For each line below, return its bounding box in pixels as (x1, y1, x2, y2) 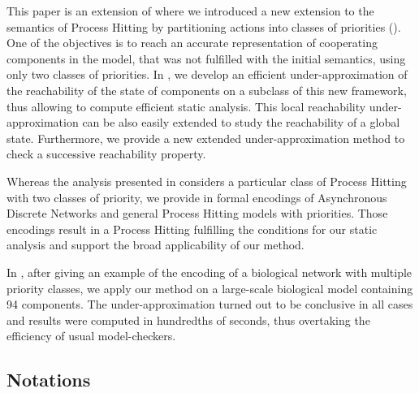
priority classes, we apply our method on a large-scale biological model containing (6, 279, 413, 296)
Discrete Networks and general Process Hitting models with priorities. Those (6, 205, 388, 222)
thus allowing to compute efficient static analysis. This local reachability (6, 97, 366, 114)
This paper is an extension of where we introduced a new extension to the (6, 2, 374, 19)
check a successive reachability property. (6, 145, 206, 162)
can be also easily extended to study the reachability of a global (82, 114, 400, 131)
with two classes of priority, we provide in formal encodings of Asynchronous (6, 188, 387, 205)
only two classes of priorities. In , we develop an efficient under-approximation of (6, 66, 408, 83)
